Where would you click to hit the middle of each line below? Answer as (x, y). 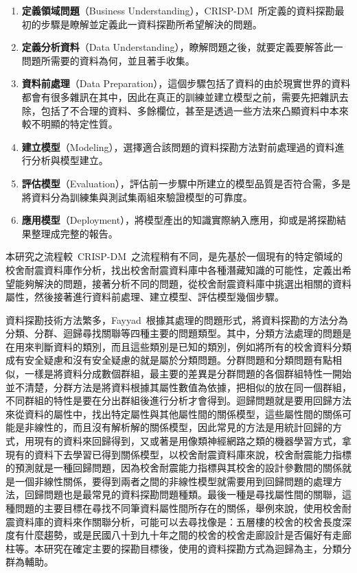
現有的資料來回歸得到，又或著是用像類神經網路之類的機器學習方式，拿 (193, 441)
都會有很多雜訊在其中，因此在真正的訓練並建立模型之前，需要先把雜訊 (180, 96)
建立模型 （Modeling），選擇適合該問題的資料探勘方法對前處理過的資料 (178, 147)
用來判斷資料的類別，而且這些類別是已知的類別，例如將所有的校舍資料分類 (183, 346)
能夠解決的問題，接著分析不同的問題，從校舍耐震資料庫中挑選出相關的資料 (183, 283)
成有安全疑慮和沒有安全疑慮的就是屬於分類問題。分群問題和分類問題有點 (169, 360)
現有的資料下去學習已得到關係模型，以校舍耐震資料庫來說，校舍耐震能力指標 (178, 454)
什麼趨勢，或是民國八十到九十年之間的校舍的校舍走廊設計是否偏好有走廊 (188, 535)
